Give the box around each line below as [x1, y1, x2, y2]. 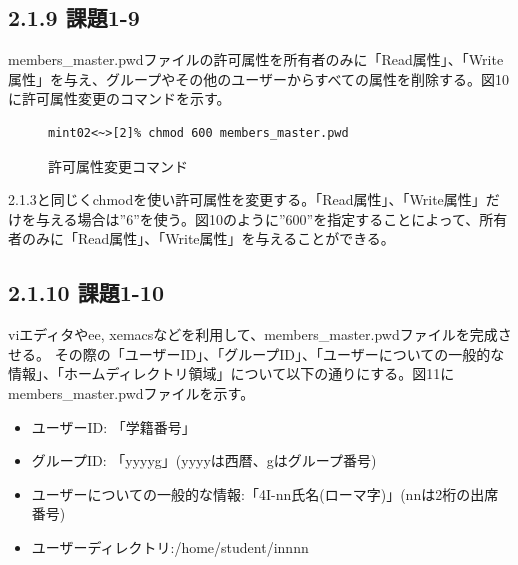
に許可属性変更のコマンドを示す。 [8, 88, 231, 109]
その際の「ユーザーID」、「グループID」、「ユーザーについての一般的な [54, 343, 505, 364]
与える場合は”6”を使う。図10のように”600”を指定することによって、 [35, 208, 480, 229]
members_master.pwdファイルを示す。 [8, 382, 255, 403]
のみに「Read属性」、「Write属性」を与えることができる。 [21, 228, 395, 249]
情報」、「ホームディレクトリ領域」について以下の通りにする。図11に [8, 363, 455, 384]
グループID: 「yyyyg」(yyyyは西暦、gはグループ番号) [31, 450, 377, 471]
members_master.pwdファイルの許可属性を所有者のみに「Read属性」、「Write [8, 49, 504, 70]
